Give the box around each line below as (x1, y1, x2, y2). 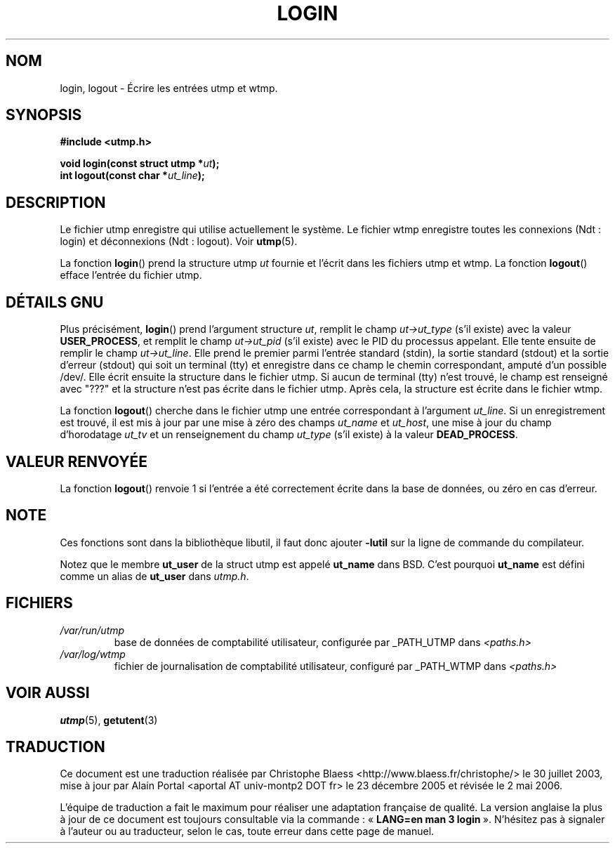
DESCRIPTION (6, 193, 106, 211)
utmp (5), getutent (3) (60, 713, 158, 726)
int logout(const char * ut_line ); (60, 169, 205, 182)
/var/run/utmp (60, 624, 125, 636)
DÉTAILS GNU (6, 293, 104, 311)
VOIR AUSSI (6, 684, 90, 702)
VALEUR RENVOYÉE (6, 452, 147, 470)
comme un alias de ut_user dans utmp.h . (60, 570, 249, 582)
